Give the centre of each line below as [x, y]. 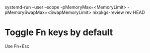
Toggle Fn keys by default [59, 32]
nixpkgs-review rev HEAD [118, 12]
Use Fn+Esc [17, 46]
